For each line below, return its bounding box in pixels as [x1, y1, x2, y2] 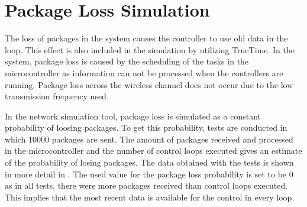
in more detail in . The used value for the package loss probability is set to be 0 [5, 167, 293, 180]
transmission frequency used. [5, 90, 109, 102]
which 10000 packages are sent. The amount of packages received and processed [5, 132, 293, 145]
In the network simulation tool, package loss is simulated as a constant [5, 109, 261, 122]
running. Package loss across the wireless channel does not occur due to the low [5, 78, 293, 90]
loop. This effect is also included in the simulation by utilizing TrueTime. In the [5, 43, 295, 56]
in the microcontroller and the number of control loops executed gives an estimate [5, 144, 302, 157]
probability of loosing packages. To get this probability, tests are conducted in [5, 121, 287, 134]
